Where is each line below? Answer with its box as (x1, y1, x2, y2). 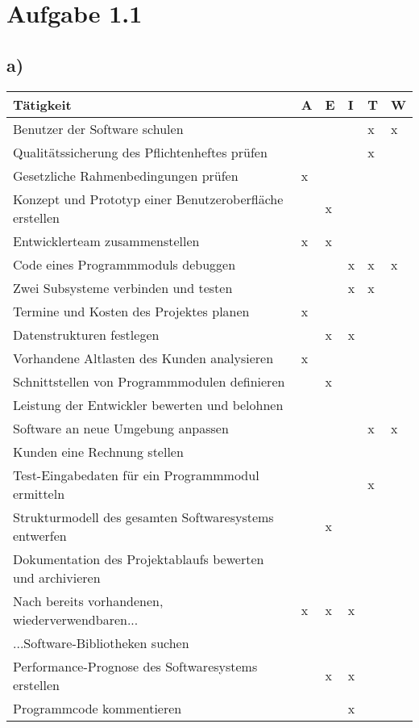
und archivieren (13, 567, 101, 587)
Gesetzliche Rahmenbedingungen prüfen (13, 165, 239, 185)
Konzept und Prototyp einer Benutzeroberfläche (13, 189, 284, 208)
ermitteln (13, 483, 65, 503)
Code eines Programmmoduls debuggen (13, 254, 236, 274)
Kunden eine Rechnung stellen (13, 441, 184, 461)
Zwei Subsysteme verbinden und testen (13, 278, 233, 297)
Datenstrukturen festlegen (13, 324, 160, 344)
